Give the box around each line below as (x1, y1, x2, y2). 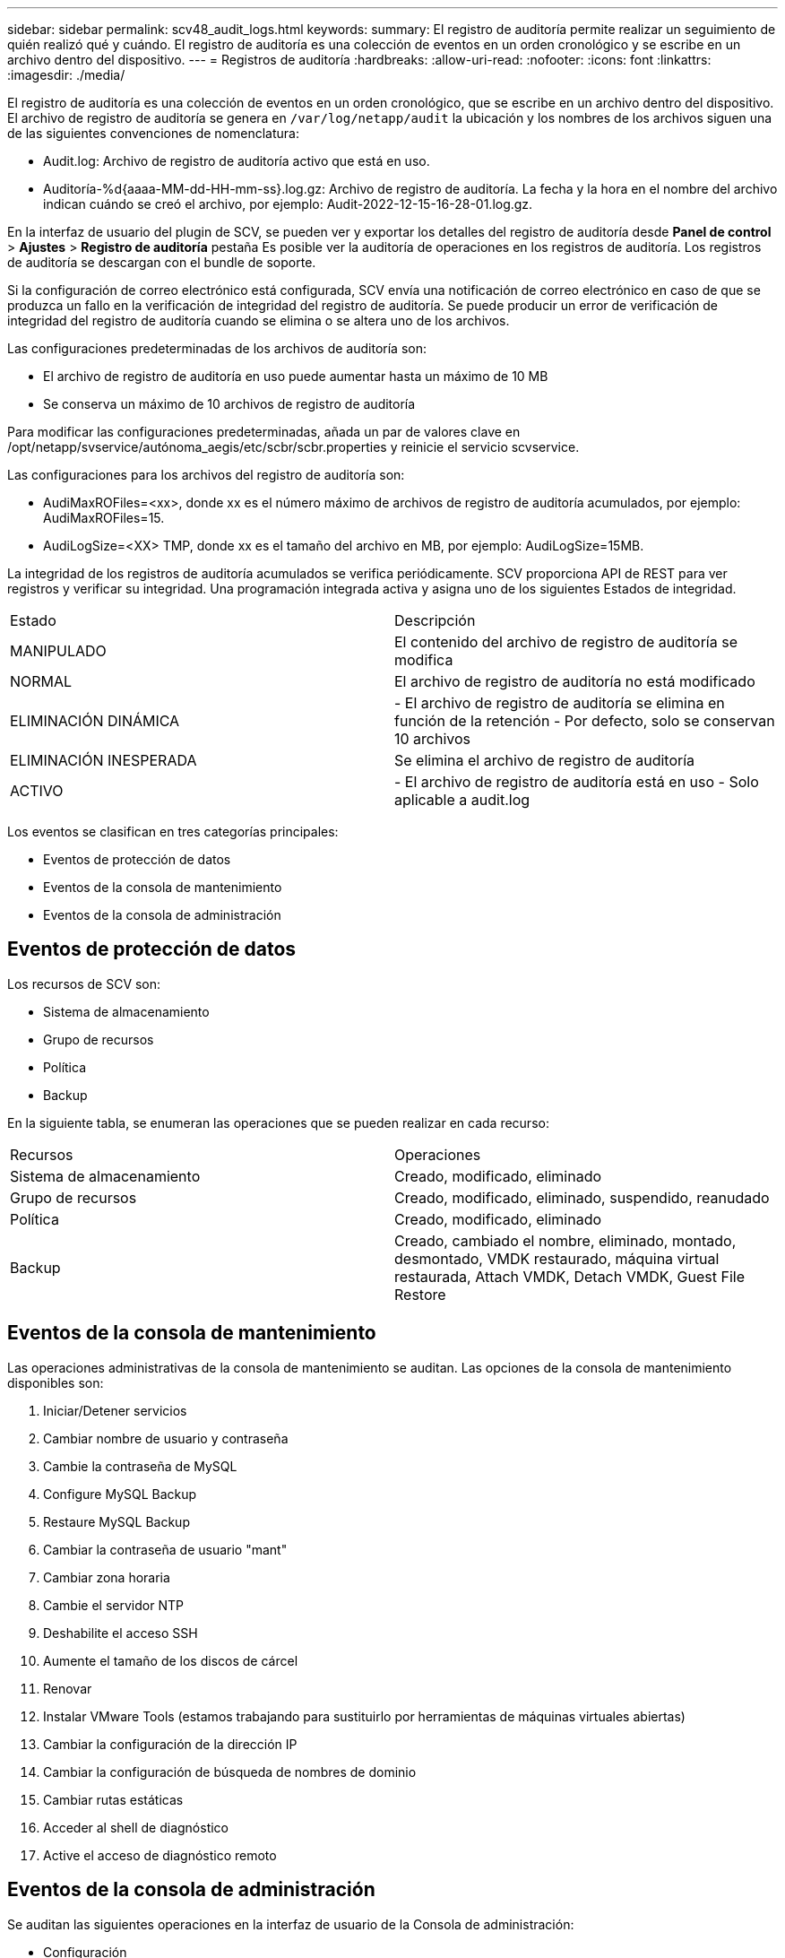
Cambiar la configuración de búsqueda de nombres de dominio (43, 1763, 417, 1780)
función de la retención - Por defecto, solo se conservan (394, 712, 775, 730)
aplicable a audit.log (394, 791, 531, 809)
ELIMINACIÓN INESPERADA (10, 751, 197, 769)
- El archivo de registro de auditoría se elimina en (394, 694, 725, 712)
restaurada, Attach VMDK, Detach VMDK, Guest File (394, 1267, 746, 1286)
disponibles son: (7, 1374, 104, 1391)
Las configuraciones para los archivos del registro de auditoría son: (7, 467, 405, 482)
